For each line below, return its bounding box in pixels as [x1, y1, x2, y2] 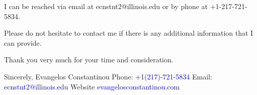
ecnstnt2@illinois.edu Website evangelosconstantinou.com [4, 81, 180, 91]
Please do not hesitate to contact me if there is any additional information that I [4, 28, 253, 38]
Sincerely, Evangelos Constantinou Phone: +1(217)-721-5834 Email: [4, 71, 212, 81]
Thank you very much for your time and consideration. [4, 54, 174, 65]
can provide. [4, 37, 42, 48]
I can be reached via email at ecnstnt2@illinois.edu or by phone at [4, 1, 208, 11]
